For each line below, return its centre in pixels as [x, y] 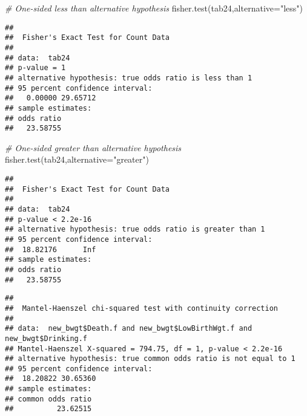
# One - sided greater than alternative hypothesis [93, 147]
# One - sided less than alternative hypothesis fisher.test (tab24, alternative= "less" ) [154, 8]
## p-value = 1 [35, 68]
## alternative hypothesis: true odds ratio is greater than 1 [135, 229]
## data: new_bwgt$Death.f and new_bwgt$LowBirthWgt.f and [129, 329]
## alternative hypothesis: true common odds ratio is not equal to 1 [150, 359]
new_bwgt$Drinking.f [46, 338]
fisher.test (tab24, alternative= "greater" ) [77, 159]
